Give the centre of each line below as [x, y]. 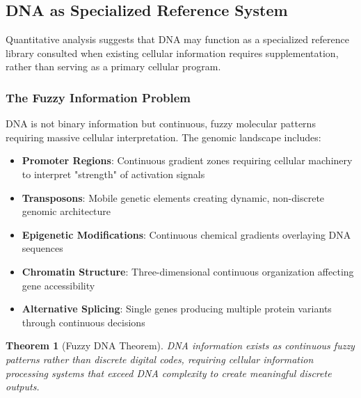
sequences [42, 248]
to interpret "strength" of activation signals [113, 174]
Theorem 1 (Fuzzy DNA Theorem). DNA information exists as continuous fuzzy [180, 345]
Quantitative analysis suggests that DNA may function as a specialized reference [177, 39]
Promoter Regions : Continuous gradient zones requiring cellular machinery [187, 160]
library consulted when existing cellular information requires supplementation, [172, 53]
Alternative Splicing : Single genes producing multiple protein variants [177, 309]
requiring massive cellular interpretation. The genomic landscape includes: [163, 137]
